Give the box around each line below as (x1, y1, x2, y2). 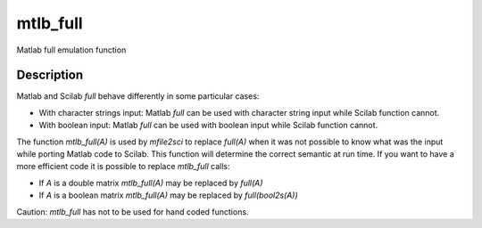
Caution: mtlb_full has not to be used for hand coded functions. (16, 206, 249, 217)
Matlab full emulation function (16, 45, 127, 55)
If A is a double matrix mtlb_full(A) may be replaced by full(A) (38, 177, 263, 188)
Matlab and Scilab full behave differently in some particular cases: (16, 91, 260, 102)
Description (16, 68, 84, 83)
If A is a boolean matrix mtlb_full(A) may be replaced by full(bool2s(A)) (38, 190, 298, 200)
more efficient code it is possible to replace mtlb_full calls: (16, 161, 230, 172)
